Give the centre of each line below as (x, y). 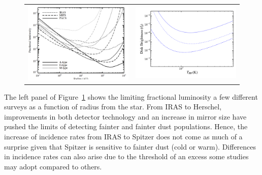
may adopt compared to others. (53, 166)
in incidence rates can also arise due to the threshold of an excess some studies (126, 156)
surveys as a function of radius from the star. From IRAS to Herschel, (113, 107)
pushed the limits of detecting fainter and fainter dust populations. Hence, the (126, 126)
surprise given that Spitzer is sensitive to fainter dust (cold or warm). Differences (130, 146)
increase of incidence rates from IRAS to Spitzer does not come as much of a (123, 136)
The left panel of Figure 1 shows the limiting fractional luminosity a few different (131, 96)
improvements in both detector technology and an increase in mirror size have (125, 116)
